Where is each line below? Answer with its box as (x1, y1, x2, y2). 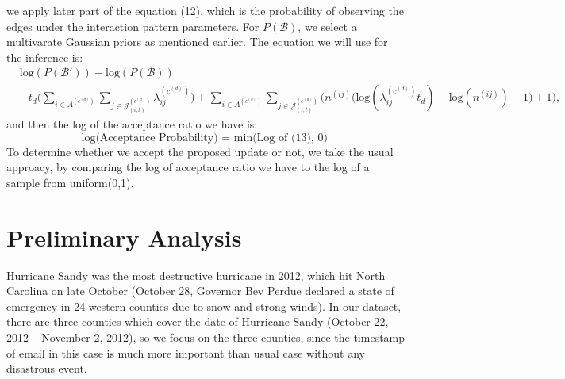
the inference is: (6, 48, 83, 65)
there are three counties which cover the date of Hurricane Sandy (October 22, (6, 313, 389, 330)
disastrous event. (6, 360, 87, 377)
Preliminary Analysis (6, 220, 242, 253)
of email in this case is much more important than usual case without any (6, 344, 365, 361)
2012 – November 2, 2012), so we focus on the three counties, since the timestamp (6, 329, 405, 346)
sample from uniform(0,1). (6, 174, 134, 190)
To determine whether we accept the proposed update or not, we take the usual (6, 143, 394, 159)
